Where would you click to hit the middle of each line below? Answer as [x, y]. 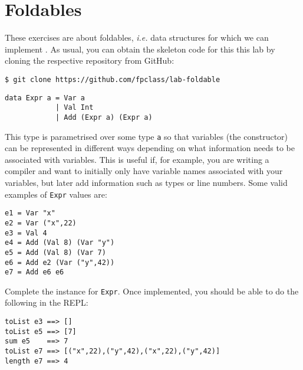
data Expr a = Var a [45, 98]
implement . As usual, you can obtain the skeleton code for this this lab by [140, 49]
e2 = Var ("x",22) [41, 223]
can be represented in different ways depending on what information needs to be [150, 148]
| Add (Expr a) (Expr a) [104, 117]
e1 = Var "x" [30, 213]
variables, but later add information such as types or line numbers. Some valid [146, 182]
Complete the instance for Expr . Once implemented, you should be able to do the [152, 291]
